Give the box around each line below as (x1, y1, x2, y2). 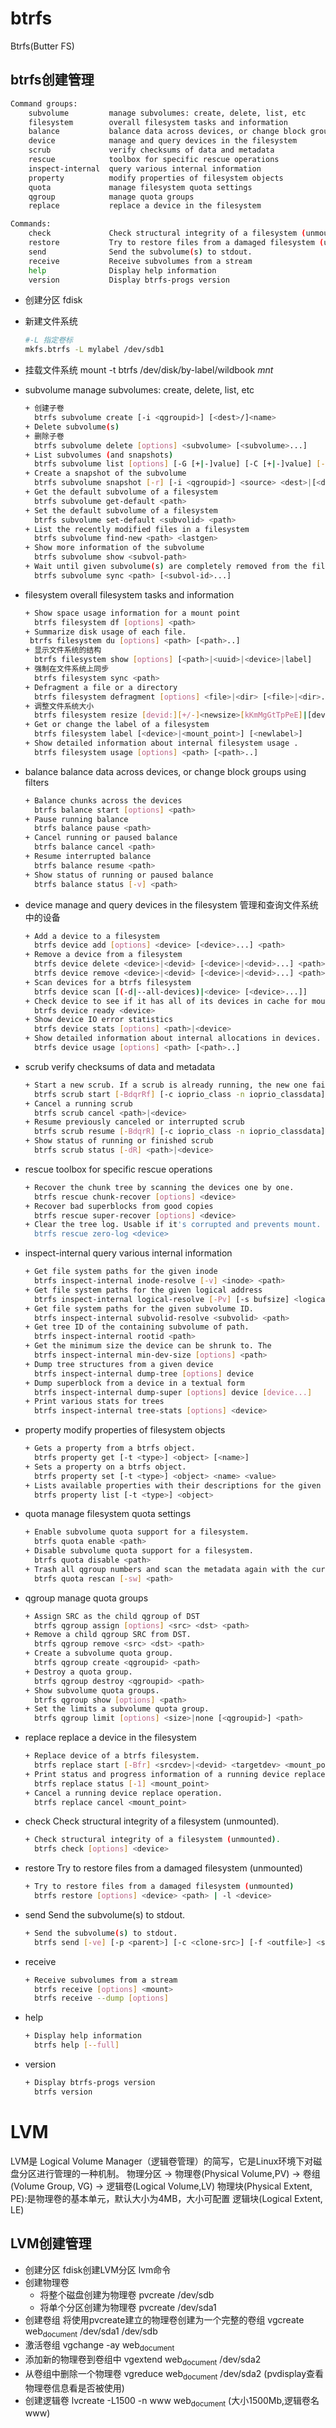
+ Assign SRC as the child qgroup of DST (24, 1611, 201, 1621)
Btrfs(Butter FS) (10, 40, 75, 52)
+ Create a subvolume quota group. (24, 1648, 174, 1659)
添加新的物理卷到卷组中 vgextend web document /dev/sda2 (24, 2353, 262, 2367)
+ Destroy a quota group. (24, 1667, 133, 1677)
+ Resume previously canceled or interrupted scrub (24, 1117, 245, 1127)
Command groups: (10, 98, 78, 109)
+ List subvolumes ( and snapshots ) (24, 450, 174, 460)
